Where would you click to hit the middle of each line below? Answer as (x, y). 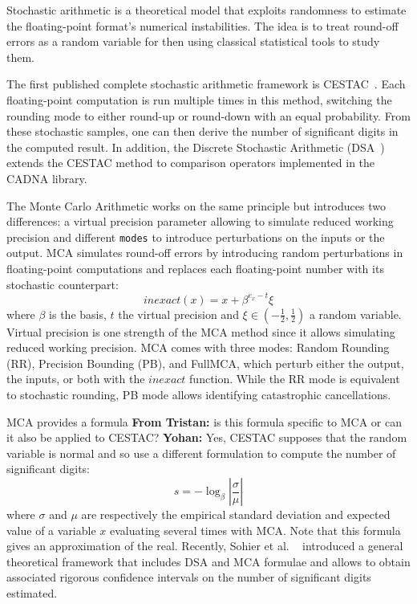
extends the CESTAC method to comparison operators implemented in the (191, 163)
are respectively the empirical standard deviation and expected (236, 514)
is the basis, (78, 314)
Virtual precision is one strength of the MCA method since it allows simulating (201, 331)
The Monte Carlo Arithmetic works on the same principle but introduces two (196, 205)
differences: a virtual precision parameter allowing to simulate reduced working (200, 221)
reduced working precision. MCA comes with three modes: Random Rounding (198, 347)
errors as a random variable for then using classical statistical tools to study (193, 41)
